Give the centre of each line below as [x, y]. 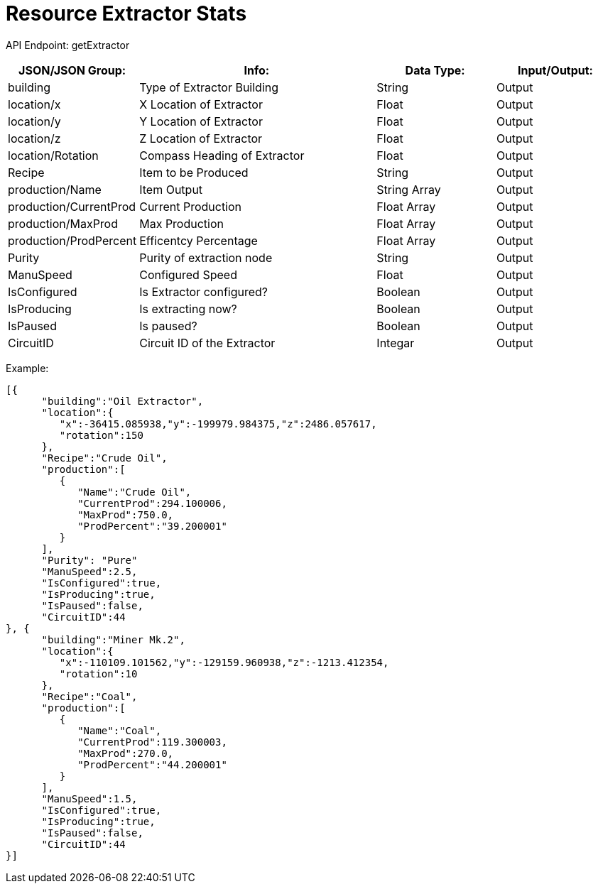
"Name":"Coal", [120, 730]
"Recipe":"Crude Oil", [104, 458]
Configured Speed [188, 274]
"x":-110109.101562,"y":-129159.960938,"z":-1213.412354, [224, 662]
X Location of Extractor [201, 104]
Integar [396, 343]
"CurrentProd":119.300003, [152, 742]
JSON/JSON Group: [72, 70]
